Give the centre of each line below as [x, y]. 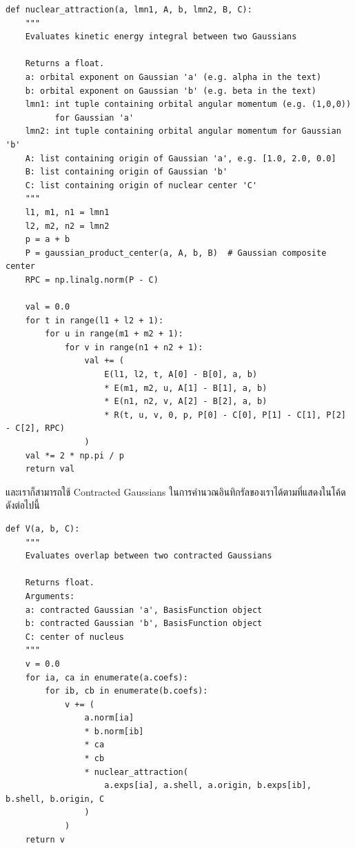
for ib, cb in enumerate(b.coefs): [126, 691]
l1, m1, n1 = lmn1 [67, 212]
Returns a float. [65, 64]
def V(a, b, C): [43, 528]
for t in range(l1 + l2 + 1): [94, 320]
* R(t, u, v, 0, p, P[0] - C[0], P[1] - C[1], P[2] [225, 415]
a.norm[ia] [109, 718]
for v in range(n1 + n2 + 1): [134, 347]
